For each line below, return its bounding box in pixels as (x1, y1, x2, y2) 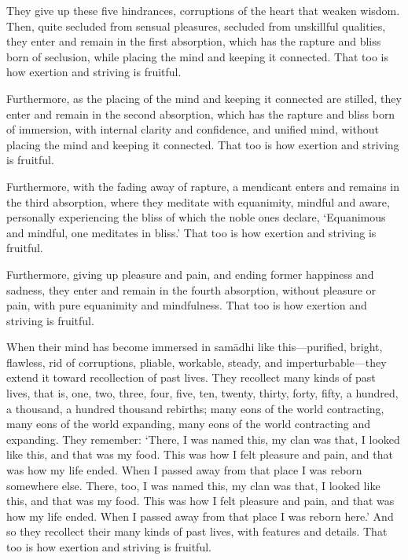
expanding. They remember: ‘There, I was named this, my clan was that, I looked (6, 430, 400, 447)
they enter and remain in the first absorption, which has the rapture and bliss (6, 33, 381, 49)
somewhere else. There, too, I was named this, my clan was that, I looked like (6, 477, 380, 493)
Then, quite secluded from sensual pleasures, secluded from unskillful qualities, (6, 17, 386, 34)
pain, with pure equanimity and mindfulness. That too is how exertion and (6, 297, 367, 313)
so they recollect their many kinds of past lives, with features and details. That (6, 523, 388, 540)
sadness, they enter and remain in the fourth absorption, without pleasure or (6, 281, 377, 298)
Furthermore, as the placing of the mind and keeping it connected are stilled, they (6, 90, 402, 106)
